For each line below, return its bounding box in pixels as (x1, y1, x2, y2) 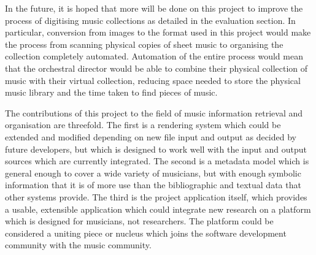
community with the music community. (5, 238, 152, 251)
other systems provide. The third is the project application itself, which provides (5, 190, 307, 203)
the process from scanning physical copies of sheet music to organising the (5, 37, 283, 50)
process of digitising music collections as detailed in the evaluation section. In (5, 13, 296, 26)
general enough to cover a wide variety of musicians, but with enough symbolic (5, 166, 301, 179)
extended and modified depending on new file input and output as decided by (5, 130, 296, 143)
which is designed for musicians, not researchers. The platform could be (5, 215, 274, 227)
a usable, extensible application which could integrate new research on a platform (5, 202, 311, 215)
